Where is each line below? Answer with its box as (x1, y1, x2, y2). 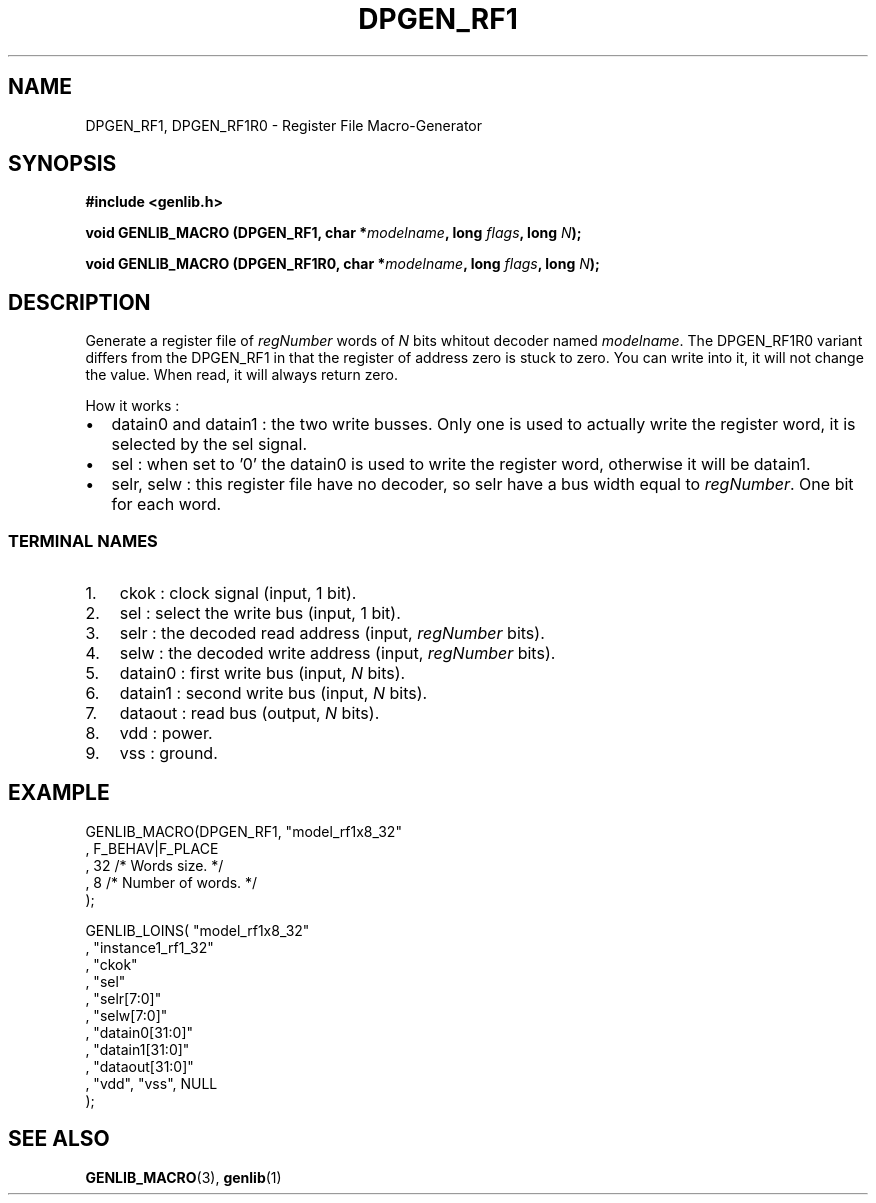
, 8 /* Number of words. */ (85, 873, 258, 891)
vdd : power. (119, 723, 213, 744)
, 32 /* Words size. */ (85, 856, 224, 874)
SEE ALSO (8, 1126, 110, 1152)
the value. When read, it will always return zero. (85, 366, 398, 384)
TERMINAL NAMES (8, 530, 158, 551)
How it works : (85, 397, 180, 415)
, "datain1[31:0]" (85, 1040, 190, 1058)
